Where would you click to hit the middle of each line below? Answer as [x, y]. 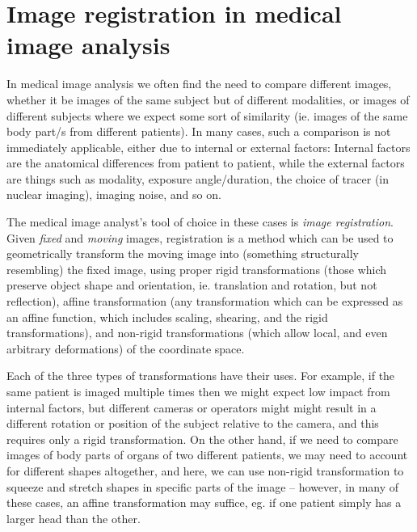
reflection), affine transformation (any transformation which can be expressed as [205, 301]
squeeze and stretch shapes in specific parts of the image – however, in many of [203, 486]
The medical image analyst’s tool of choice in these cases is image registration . [200, 222]
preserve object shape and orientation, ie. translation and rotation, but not [192, 285]
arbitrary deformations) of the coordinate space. [126, 348]
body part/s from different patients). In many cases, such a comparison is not [199, 131]
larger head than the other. [74, 518]
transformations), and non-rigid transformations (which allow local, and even [197, 333]
